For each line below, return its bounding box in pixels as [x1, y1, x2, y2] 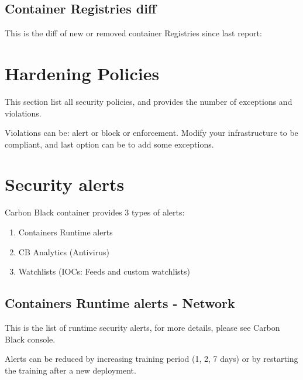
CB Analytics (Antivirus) [18, 245, 109, 258]
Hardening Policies [5, 61, 160, 85]
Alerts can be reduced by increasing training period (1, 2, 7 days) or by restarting [5, 352, 298, 365]
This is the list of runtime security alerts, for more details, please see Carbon [5, 321, 280, 333]
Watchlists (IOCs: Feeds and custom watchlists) [18, 265, 190, 278]
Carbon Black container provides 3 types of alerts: [5, 206, 185, 218]
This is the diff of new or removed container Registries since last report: [5, 27, 262, 39]
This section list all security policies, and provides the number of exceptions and [5, 95, 292, 107]
